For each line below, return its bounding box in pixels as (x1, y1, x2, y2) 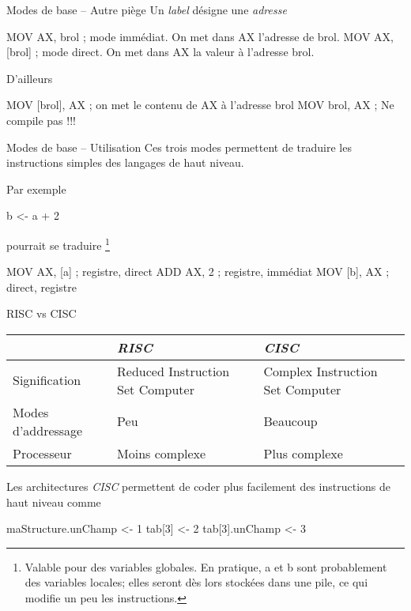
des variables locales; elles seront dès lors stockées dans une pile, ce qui (25, 574, 368, 590)
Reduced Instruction (117, 361, 230, 380)
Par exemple (6, 180, 66, 197)
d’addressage (13, 421, 83, 439)
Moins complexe (117, 443, 206, 462)
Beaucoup (263, 412, 318, 431)
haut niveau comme (6, 493, 101, 510)
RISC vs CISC (6, 305, 77, 322)
